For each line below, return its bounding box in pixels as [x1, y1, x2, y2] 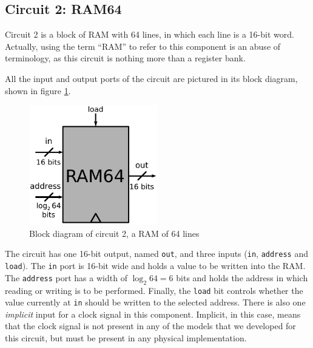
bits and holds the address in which [176, 271, 308, 284]
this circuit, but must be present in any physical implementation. [5, 332, 247, 344]
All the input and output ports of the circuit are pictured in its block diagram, [5, 72, 298, 84]
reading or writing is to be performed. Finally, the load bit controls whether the [5, 284, 303, 296]
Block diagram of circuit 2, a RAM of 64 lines [29, 227, 200, 239]
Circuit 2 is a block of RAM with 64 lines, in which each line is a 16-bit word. [5, 28, 294, 41]
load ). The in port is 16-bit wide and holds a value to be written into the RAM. [5, 259, 306, 272]
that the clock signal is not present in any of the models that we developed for [5, 319, 296, 332]
